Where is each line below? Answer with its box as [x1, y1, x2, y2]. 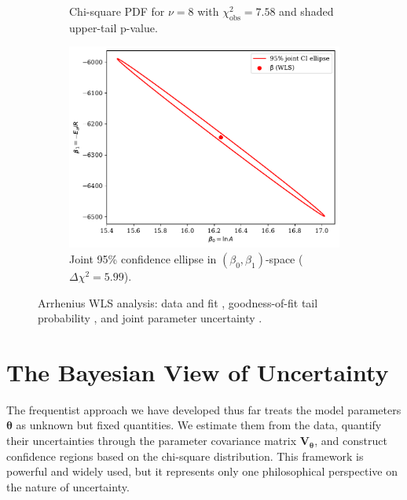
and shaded [279, 3, 334, 19]
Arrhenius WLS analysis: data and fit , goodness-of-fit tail [38, 294, 318, 311]
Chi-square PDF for [69, 3, 165, 19]
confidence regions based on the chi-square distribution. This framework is [6, 447, 364, 464]
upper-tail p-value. [69, 19, 158, 35]
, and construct [314, 432, 387, 449]
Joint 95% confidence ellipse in [69, 250, 217, 267]
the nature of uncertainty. [6, 478, 130, 494]
